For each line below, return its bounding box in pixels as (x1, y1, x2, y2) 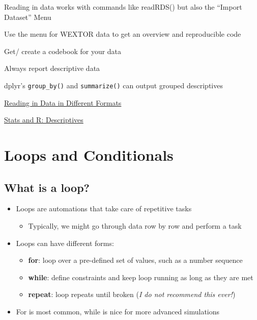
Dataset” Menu (4, 11, 51, 22)
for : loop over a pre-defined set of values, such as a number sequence (28, 255, 243, 265)
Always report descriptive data (4, 63, 100, 73)
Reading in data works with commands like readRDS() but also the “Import (4, 2, 242, 12)
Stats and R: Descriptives (4, 114, 83, 125)
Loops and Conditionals (4, 144, 174, 165)
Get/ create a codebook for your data (4, 45, 122, 56)
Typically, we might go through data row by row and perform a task (28, 220, 242, 231)
